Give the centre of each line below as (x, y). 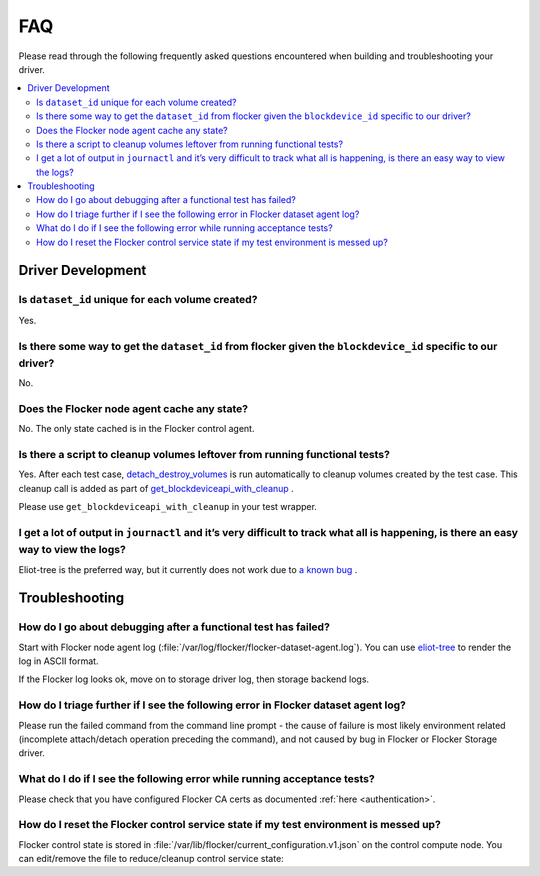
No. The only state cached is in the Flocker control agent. (136, 429)
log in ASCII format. (58, 661)
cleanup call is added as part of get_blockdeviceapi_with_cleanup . (156, 488)
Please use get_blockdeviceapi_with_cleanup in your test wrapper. (167, 507)
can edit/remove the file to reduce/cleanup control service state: (151, 859)
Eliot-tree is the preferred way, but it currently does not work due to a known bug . (188, 569)
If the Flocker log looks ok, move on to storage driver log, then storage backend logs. (194, 679)
